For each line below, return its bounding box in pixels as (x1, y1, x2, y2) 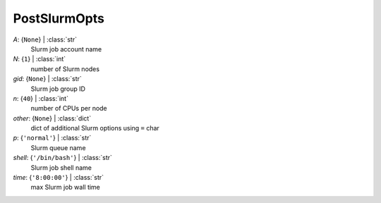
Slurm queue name (30, 143, 86, 152)
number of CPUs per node (30, 104, 107, 113)
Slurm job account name (30, 44, 102, 53)
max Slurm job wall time (30, 183, 100, 192)
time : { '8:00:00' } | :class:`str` (13, 173, 104, 182)
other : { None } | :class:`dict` (13, 113, 92, 123)
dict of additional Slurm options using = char (30, 124, 160, 133)
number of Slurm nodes (30, 64, 100, 73)
